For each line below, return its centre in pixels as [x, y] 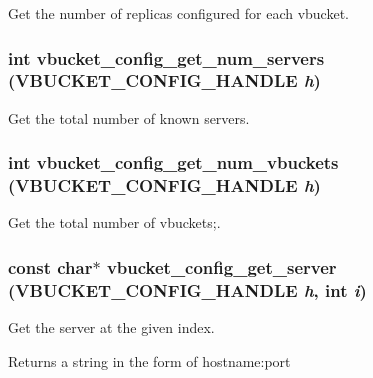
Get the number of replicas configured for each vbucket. [178, 13]
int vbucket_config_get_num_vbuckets [173, 162]
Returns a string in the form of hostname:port [149, 360]
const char [50, 266]
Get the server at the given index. [111, 327]
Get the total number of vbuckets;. [114, 222]
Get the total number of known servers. [129, 117]
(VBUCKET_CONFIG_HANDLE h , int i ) [187, 289]
